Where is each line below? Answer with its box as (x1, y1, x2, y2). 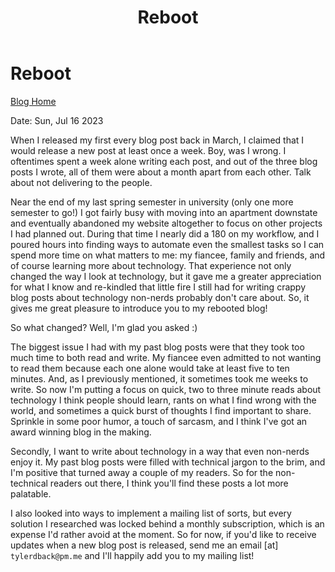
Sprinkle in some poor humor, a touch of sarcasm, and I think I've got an (10, 415, 308, 427)
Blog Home (10, 95, 57, 107)
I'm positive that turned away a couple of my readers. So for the (10, 466, 274, 478)
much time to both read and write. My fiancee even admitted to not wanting (10, 351, 322, 363)
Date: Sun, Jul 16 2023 (10, 114, 104, 126)
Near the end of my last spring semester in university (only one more (10, 196, 294, 208)
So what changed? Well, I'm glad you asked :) (10, 321, 198, 333)
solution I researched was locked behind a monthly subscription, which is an (10, 517, 325, 530)
